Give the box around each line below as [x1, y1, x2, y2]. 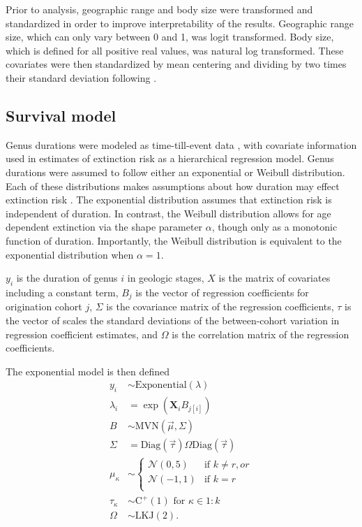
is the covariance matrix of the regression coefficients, [106, 299, 334, 314]
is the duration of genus [16, 270, 118, 285]
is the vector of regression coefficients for [135, 284, 309, 299]
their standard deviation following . [6, 70, 157, 85]
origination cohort [6, 299, 82, 314]
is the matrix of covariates [218, 270, 331, 285]
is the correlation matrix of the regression [172, 326, 349, 341]
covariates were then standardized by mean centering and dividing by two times [6, 57, 347, 71]
